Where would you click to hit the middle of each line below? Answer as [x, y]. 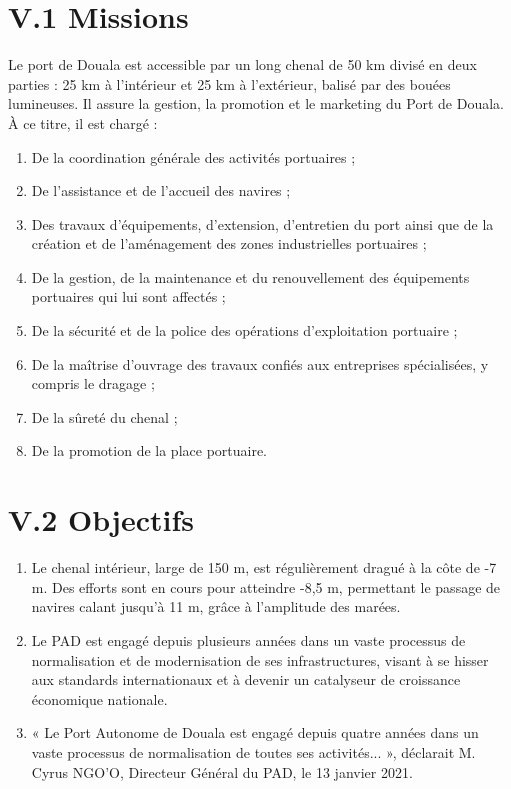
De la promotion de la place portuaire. [149, 450]
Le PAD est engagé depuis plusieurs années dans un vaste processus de [248, 639]
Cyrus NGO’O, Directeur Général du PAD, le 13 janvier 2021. [222, 771]
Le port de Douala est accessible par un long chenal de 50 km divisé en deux [242, 64]
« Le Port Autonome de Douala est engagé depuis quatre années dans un [255, 732]
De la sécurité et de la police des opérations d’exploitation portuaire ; [244, 330]
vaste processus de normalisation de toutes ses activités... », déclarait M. [253, 751]
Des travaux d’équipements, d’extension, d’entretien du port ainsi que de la [262, 223]
